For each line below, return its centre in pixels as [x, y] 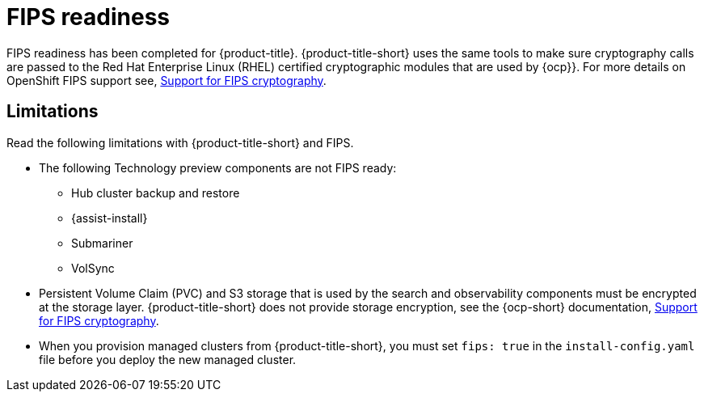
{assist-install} [110, 218]
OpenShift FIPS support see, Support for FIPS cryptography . [167, 80]
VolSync [93, 268]
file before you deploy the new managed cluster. [168, 359]
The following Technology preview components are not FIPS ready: [218, 167]
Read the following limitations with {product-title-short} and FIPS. [180, 142]
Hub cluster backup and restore [156, 193]
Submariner [102, 243]
